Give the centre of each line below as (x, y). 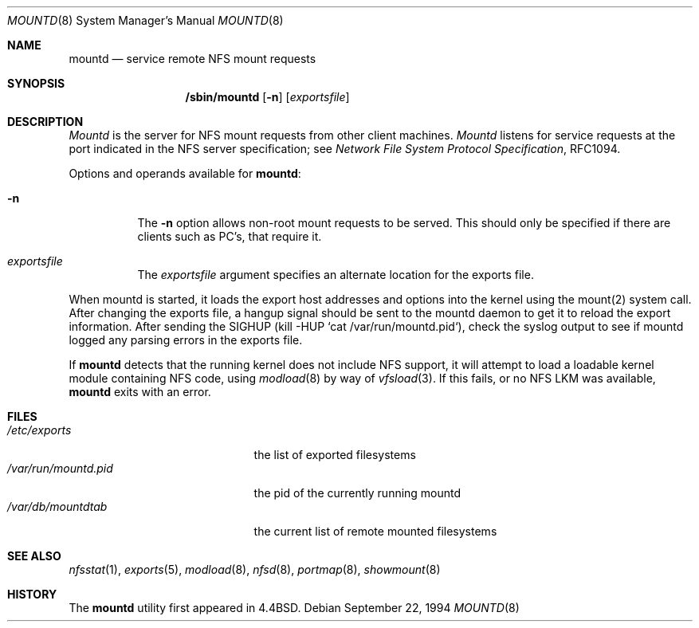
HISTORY (32, 594)
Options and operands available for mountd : (185, 173)
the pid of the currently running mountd (357, 493)
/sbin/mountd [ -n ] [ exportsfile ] (267, 97)
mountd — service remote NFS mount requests (192, 59)
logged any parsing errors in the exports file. (186, 340)
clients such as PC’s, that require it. (230, 236)
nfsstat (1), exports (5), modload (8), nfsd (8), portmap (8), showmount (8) (255, 569)
